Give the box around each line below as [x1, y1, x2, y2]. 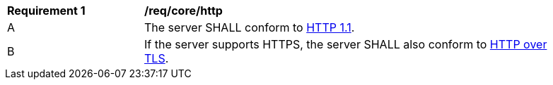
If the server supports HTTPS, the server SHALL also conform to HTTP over [144, 37, 547, 51]
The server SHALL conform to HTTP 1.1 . [144, 20, 355, 34]
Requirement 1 [7, 4, 86, 18]
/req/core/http [144, 4, 223, 18]
